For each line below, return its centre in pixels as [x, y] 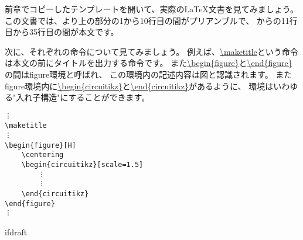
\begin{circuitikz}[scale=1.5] [82, 165]
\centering [42, 155]
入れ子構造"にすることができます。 [83, 97]
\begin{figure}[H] [40, 145]
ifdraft [16, 232]
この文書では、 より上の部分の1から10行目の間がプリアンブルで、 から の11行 [151, 20]
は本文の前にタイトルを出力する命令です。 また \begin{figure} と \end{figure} [149, 63]
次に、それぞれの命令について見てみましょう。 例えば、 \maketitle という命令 [151, 51]
